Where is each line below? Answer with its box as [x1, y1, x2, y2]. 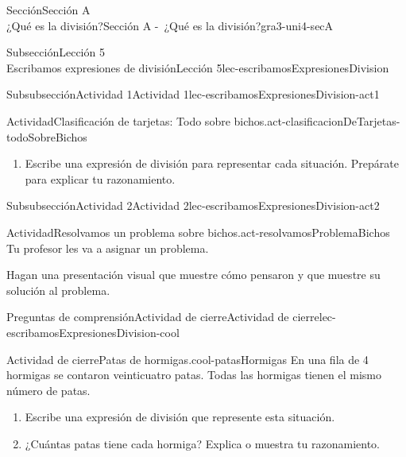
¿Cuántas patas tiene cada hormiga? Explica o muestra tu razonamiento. [25, 435, 380, 451]
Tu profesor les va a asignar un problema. [6, 239, 209, 256]
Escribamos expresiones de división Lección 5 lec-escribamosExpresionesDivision [6, 59, 389, 76]
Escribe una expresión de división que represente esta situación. [25, 409, 335, 425]
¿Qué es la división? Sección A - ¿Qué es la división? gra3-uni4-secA [6, 17, 334, 33]
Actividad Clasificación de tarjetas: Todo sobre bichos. [6, 112, 268, 129]
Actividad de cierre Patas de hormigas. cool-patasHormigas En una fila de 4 [6, 350, 369, 367]
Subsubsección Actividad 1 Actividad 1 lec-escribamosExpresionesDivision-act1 [6, 86, 380, 103]
